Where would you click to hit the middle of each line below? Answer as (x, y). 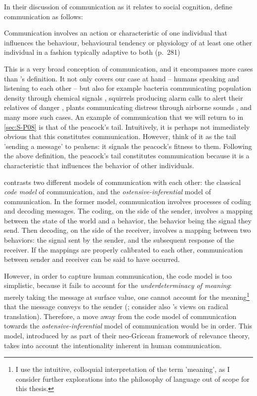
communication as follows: (43, 16)
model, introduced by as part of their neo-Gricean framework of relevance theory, (127, 336)
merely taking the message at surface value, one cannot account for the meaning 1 (127, 296)
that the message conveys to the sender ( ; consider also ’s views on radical (116, 306)
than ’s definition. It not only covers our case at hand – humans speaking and (122, 78)
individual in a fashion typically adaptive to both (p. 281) (92, 52)
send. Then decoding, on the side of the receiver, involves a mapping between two (128, 230)
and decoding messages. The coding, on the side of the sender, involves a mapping (128, 211)
